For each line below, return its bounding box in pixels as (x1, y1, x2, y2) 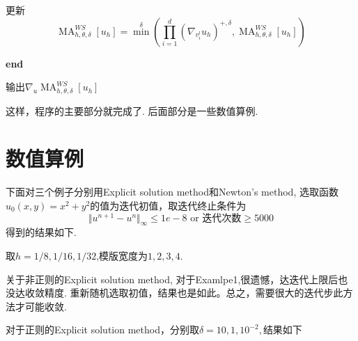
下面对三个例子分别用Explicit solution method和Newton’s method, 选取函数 (6, 184, 338, 199)
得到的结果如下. (6, 225, 77, 239)
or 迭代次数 (190, 213, 242, 223)
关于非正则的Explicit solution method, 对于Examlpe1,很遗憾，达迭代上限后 (6, 271, 338, 286)
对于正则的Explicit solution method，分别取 (6, 322, 199, 337)
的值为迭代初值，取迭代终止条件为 (90, 198, 247, 212)
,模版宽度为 (96, 248, 148, 263)
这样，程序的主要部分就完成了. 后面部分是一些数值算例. (6, 103, 258, 118)
